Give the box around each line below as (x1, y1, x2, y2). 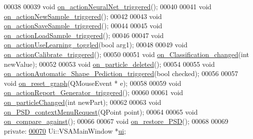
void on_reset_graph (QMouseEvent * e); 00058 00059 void (4, 78, 181, 88)
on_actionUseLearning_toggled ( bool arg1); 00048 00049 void (4, 40, 188, 50)
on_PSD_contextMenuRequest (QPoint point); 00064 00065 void (4, 106, 198, 117)
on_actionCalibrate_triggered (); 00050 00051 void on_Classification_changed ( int (4, 49, 250, 59)
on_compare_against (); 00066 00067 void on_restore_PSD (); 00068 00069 (4, 116, 229, 126)
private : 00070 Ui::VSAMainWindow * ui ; (4, 125, 126, 136)
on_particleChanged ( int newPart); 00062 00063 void (4, 97, 161, 107)
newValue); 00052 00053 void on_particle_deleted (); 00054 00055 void (4, 59, 215, 69)
